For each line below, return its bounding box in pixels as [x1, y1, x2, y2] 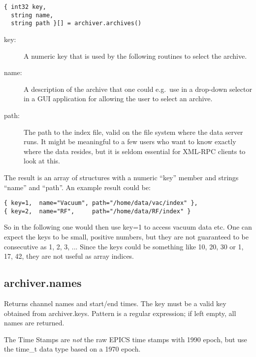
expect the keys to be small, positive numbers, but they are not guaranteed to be [4, 232, 249, 241]
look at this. [24, 156, 60, 166]
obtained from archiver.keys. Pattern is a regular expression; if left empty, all [4, 308, 236, 318]
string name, [11, 11, 54, 19]
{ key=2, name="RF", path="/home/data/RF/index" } [4, 207, 191, 215]
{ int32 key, [4, 3, 46, 10]
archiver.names [4, 275, 82, 290]
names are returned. [4, 317, 64, 328]
